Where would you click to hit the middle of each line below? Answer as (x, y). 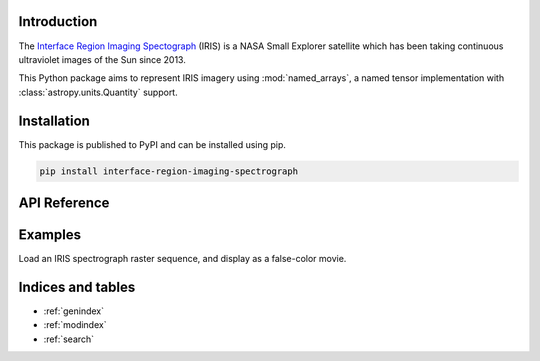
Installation (54, 120)
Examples (50, 234)
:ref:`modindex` (75, 325)
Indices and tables (77, 286)
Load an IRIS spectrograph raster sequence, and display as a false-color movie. (182, 259)
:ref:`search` (69, 339)
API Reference (64, 202)
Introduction (58, 21)
